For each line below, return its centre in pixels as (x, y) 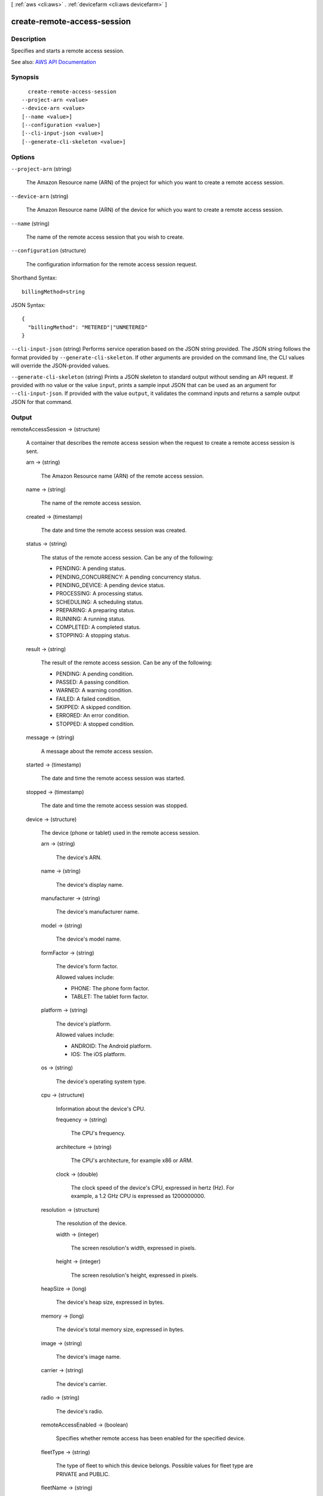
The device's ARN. (79, 857)
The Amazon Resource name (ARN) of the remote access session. (123, 476)
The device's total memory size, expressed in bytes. (120, 1330)
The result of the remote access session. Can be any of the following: (127, 663)
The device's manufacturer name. (97, 912)
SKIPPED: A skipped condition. (94, 707)
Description (28, 39)
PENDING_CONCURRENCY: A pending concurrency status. (129, 577)
